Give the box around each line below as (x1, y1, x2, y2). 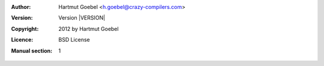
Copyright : (11, 25, 39, 32)
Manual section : (11, 47, 53, 54)
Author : (11, 4, 31, 10)
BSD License (58, 36, 90, 43)
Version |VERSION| (58, 14, 106, 21)
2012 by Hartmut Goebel (58, 25, 119, 32)
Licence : (11, 36, 34, 43)
